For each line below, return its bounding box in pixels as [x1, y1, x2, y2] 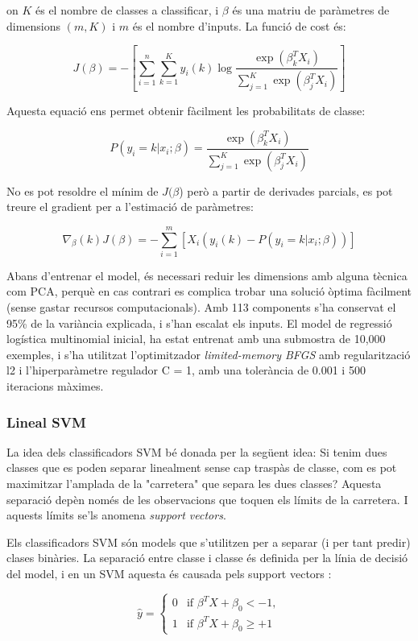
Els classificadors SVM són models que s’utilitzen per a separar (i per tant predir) [6, 533, 411, 550]
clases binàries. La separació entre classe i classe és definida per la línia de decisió [6, 549, 408, 566]
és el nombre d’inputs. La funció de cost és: [132, 17, 346, 34]
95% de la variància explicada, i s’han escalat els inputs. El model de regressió [6, 314, 392, 331]
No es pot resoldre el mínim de [6, 182, 159, 199]
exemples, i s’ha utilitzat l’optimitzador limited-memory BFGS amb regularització [6, 345, 411, 362]
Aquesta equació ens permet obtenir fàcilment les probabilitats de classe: [6, 102, 366, 119]
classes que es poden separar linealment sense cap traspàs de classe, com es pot [6, 459, 397, 476]
